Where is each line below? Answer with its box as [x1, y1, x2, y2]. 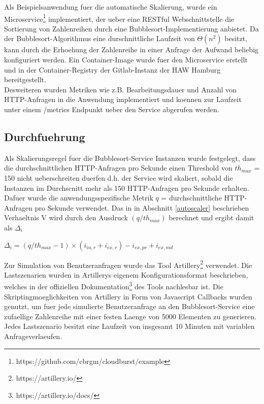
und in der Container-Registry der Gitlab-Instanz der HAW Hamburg [4, 64, 221, 75]
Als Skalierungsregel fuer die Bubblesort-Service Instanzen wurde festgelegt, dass [4, 152, 256, 163]
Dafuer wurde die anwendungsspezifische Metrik [4, 192, 153, 203]
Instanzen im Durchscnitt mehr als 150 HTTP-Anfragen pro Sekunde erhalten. [4, 182, 249, 193]
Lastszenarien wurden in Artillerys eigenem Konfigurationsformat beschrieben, [4, 269, 248, 280]
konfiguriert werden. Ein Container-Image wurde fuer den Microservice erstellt [4, 54, 248, 65]
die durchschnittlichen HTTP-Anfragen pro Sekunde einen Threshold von [4, 162, 233, 173]
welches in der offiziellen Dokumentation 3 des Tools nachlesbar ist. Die [4, 280, 223, 292]
